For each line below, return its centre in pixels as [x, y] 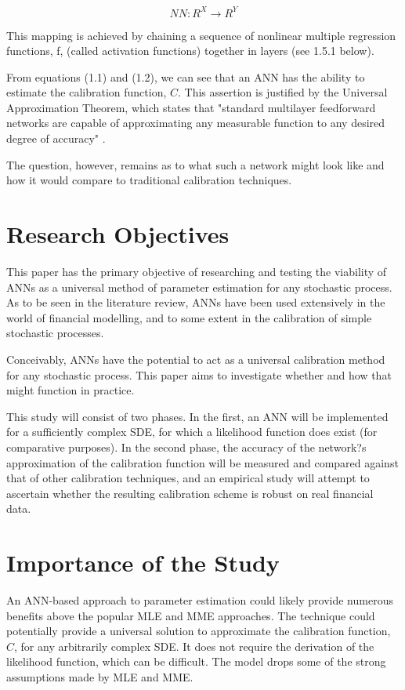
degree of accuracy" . [56, 138]
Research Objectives [118, 234]
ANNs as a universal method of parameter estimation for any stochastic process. [199, 287]
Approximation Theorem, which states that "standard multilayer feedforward [191, 107]
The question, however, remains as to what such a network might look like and [195, 164]
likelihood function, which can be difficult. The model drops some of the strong [196, 661]
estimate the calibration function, [87, 92]
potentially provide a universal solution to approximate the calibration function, [199, 631]
